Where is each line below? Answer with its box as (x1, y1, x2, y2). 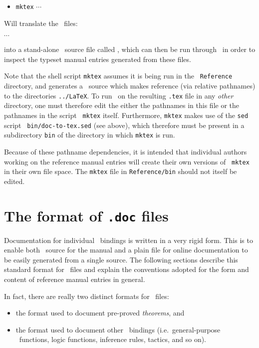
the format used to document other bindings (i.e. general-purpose (15, 324, 221, 334)
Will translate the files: (4, 17, 78, 28)
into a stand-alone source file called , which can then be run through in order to (4, 44, 256, 54)
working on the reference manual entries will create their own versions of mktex (4, 156, 250, 166)
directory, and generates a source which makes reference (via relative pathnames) (4, 80, 256, 91)
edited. (4, 175, 25, 186)
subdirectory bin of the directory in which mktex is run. (4, 129, 175, 140)
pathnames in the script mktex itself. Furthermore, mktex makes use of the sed (4, 109, 249, 120)
